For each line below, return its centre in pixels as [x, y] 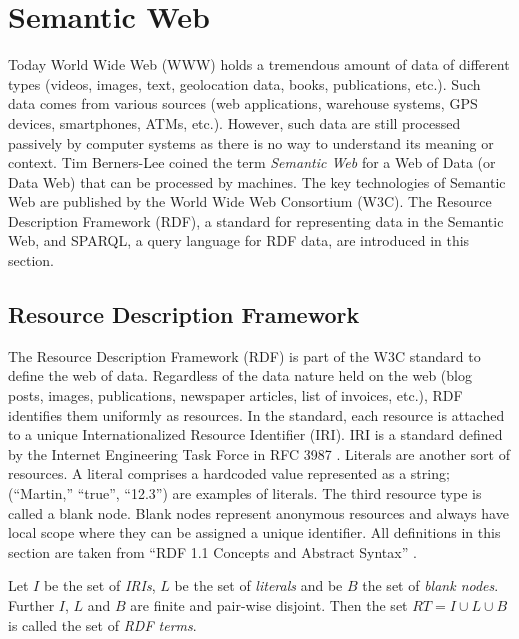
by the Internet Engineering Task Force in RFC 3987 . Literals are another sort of [259, 453]
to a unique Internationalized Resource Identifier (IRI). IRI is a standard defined [255, 434]
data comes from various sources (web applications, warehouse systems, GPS [243, 103]
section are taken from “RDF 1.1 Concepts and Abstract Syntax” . [212, 551]
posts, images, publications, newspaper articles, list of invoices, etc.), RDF [235, 395]
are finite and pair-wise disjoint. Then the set [269, 604]
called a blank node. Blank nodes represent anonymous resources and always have [258, 512]
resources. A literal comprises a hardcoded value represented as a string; [229, 473]
